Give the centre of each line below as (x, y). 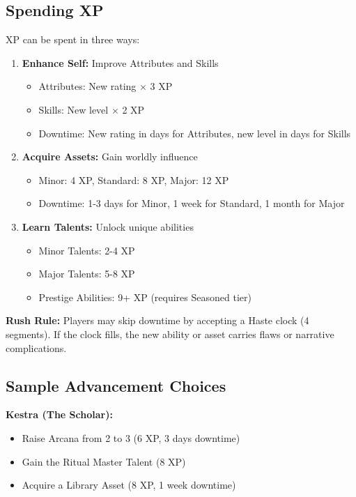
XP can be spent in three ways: (73, 39)
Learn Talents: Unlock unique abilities (108, 226)
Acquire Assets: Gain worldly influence (110, 156)
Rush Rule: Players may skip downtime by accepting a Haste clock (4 (157, 320)
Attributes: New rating (87, 86)
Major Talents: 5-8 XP (87, 274)
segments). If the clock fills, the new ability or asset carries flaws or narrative (170, 334)
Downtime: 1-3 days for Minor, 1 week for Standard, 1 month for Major (192, 203)
